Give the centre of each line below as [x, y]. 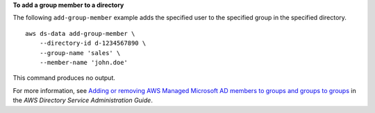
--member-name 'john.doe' [84, 62]
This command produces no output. [64, 78]
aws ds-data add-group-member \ [80, 33]
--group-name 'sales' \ [80, 53]
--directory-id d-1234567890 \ [93, 43]
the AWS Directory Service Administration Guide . [83, 101]
